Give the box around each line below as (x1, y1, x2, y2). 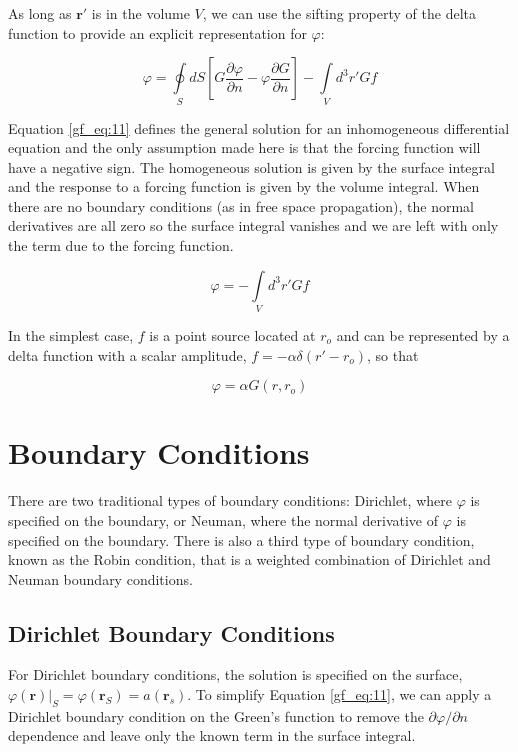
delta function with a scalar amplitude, (8, 344, 247, 365)
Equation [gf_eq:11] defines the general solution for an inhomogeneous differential (8, 117, 510, 138)
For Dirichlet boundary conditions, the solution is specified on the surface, (8, 664, 463, 685)
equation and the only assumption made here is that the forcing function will (8, 137, 481, 158)
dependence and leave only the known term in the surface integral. (8, 725, 416, 746)
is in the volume (91, 3, 190, 23)
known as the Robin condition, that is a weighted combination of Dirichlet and (8, 549, 491, 570)
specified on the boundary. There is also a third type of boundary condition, (8, 529, 475, 550)
